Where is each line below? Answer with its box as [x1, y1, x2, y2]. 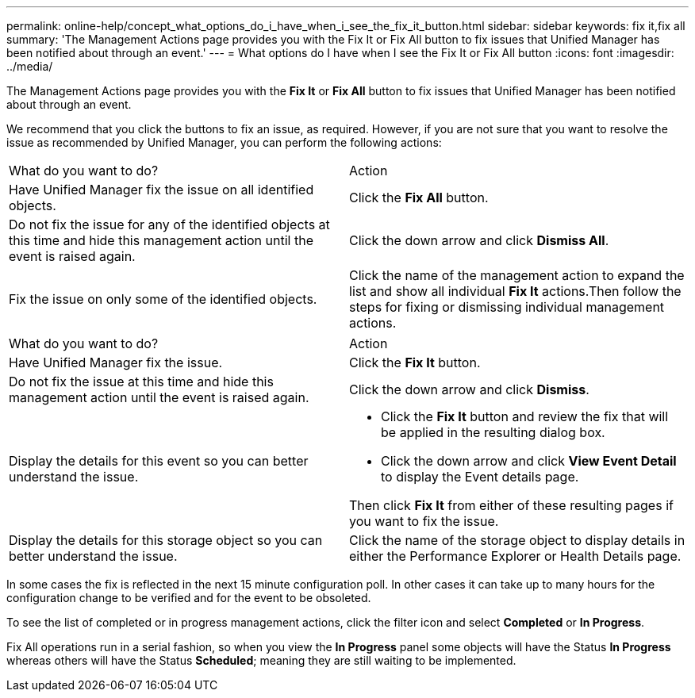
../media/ [6, 59, 53, 73]
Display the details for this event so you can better [9, 453, 309, 469]
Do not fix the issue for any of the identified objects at [9, 217, 330, 232]
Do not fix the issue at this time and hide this [9, 374, 274, 389]
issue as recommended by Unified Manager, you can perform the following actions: [6, 136, 442, 149]
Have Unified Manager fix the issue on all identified [9, 182, 314, 198]
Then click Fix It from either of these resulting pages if [349, 497, 674, 513]
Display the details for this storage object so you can [9, 532, 323, 548]
